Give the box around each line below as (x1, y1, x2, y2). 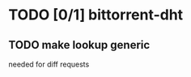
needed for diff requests (8, 59, 90, 69)
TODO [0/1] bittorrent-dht (8, 6, 184, 24)
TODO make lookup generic (8, 38, 151, 52)
